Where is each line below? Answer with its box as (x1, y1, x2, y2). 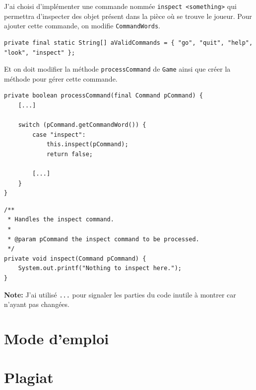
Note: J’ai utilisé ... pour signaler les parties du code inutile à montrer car (4, 289, 236, 299)
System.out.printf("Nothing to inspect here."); (18, 265, 182, 272)
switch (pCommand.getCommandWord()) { (18, 121, 146, 129)
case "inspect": (32, 131, 86, 138)
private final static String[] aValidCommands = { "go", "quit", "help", (4, 39, 253, 46)
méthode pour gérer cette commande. (4, 73, 118, 84)
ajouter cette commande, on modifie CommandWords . (4, 20, 161, 31)
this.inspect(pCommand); (46, 141, 128, 148)
